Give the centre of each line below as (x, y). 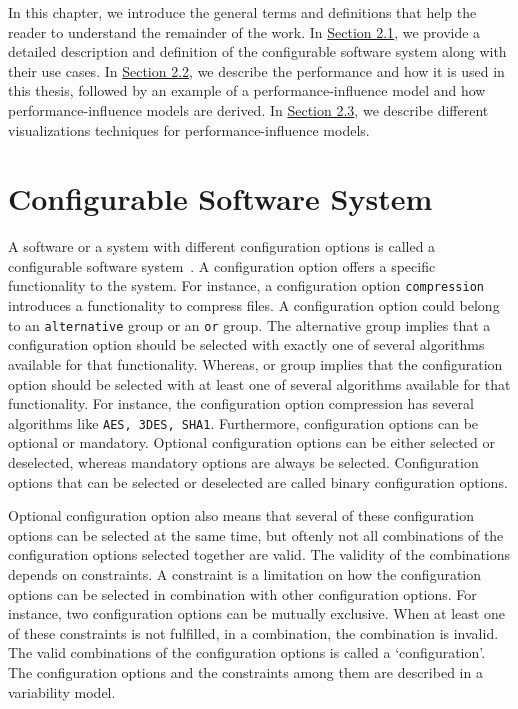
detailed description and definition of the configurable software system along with (257, 51)
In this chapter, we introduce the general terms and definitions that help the (242, 12)
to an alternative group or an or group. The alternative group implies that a (249, 324)
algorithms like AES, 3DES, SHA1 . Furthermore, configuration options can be (243, 422)
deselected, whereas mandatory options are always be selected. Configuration (243, 462)
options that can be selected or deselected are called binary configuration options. (258, 481)
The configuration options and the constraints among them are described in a (245, 671)
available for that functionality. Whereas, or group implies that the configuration (255, 363)
